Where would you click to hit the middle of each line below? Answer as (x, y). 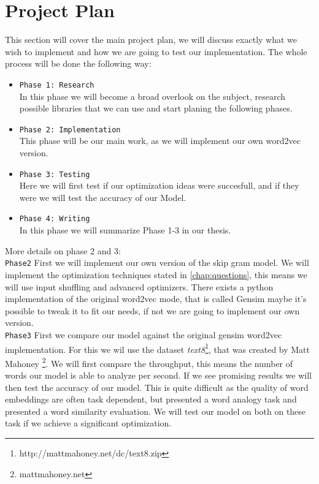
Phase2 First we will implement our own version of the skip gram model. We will (157, 263)
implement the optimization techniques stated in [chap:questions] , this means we (156, 274)
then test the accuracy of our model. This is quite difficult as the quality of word (157, 387)
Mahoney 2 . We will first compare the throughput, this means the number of (149, 362)
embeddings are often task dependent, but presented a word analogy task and (151, 399)
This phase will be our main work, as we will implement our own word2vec (160, 141)
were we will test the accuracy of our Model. (103, 197)
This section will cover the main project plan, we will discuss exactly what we (151, 40)
